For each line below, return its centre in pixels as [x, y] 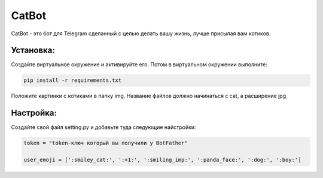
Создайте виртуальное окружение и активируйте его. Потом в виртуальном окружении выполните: [139, 65]
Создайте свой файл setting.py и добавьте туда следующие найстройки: [104, 127]
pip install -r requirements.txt [73, 80]
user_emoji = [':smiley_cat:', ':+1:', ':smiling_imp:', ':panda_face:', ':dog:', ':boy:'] [162, 160]
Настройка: [34, 113]
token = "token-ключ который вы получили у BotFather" [106, 143]
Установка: [33, 50]
